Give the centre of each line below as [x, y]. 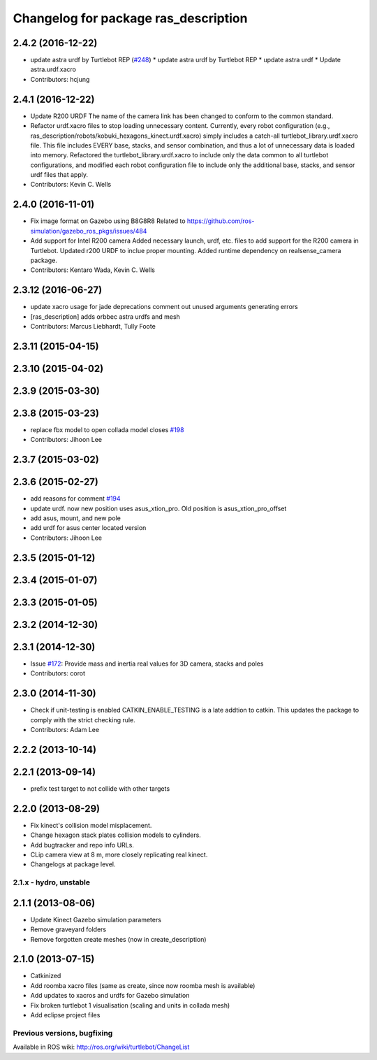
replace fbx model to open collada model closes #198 [107, 429]
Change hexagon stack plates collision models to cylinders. [116, 835]
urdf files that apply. [59, 175]
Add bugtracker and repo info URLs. [82, 845]
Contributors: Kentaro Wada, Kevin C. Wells [93, 270]
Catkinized [46, 976]
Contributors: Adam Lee [65, 729]
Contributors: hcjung [60, 79]
